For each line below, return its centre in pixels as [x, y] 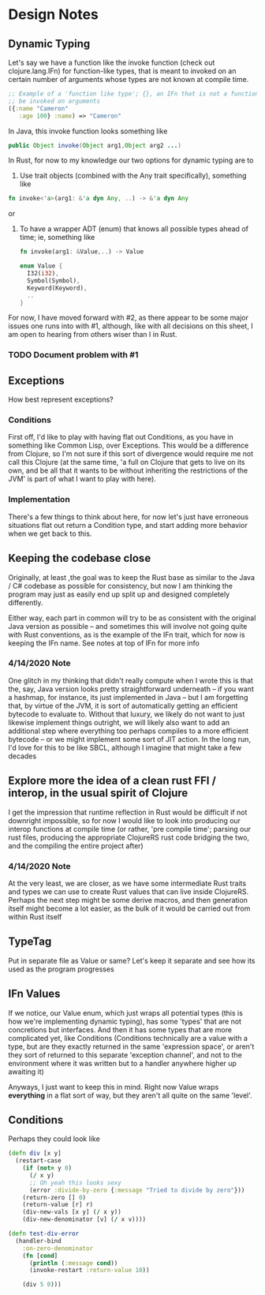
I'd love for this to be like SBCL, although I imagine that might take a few [125, 747]
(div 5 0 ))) [42, 1285]
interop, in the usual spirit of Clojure [98, 793]
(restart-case [38, 1161]
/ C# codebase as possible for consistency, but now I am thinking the [120, 586]
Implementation [39, 500]
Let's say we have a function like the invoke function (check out [112, 62]
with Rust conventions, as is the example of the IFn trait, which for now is [127, 634]
